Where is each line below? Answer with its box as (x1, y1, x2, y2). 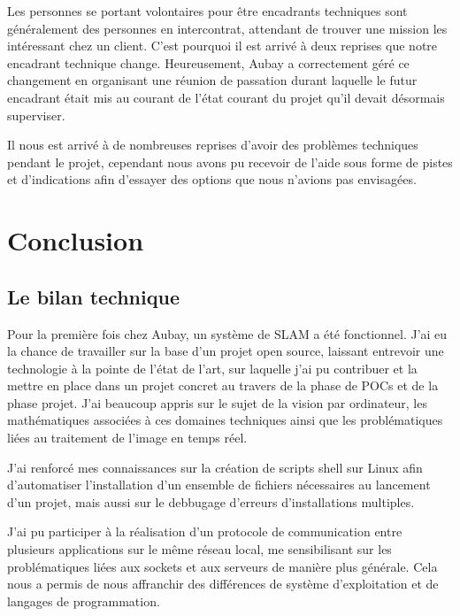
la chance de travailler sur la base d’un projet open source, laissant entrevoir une (7, 342, 444, 360)
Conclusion (7, 222, 144, 258)
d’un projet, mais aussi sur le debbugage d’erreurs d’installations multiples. (7, 492, 415, 511)
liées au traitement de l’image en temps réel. (7, 428, 248, 447)
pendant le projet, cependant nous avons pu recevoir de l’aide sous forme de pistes (7, 152, 453, 171)
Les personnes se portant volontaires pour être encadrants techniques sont (7, 2, 408, 19)
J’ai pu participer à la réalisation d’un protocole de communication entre (7, 522, 402, 541)
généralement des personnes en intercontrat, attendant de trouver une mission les (7, 19, 448, 37)
